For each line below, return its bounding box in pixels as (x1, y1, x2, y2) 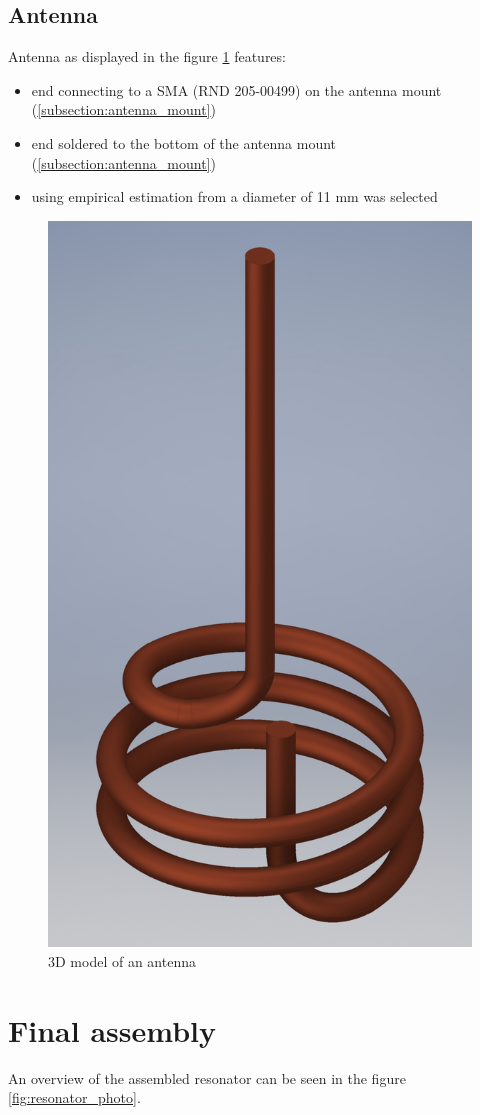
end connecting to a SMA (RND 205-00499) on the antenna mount (31, 79, 442, 100)
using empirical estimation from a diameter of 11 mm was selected (31, 186, 438, 207)
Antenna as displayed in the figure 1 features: (8, 46, 286, 67)
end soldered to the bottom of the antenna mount (31, 132, 337, 153)
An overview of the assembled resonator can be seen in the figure (8, 1067, 406, 1088)
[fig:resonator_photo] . (8, 1087, 141, 1108)
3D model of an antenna (48, 950, 196, 971)
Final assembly (8, 1009, 216, 1050)
